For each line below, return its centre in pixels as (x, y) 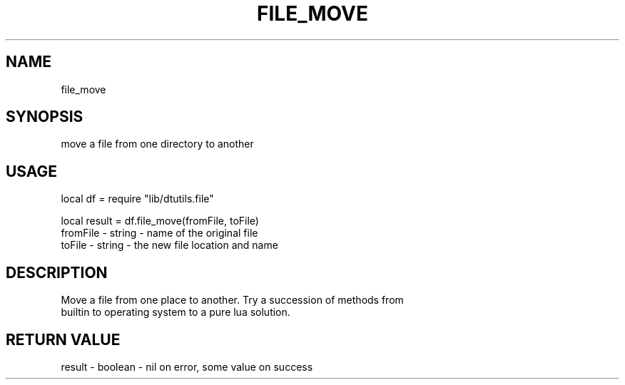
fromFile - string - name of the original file (159, 233)
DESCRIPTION (57, 272)
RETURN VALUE (63, 339)
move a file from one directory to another (157, 144)
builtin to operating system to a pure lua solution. (176, 312)
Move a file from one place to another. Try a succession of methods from (232, 300)
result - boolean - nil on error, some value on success (187, 366)
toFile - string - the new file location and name (169, 245)
